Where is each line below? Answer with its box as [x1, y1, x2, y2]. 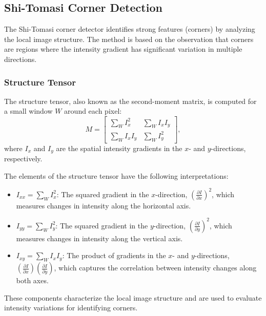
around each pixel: [64, 106, 122, 116]
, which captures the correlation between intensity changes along [54, 262, 257, 273]
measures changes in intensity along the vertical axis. [16, 233, 183, 243]
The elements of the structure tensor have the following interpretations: [4, 170, 229, 181]
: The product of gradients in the [62, 250, 166, 261]
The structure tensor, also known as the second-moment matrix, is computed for [4, 95, 257, 106]
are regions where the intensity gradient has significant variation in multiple [4, 44, 242, 54]
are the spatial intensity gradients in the [56, 142, 182, 153]
